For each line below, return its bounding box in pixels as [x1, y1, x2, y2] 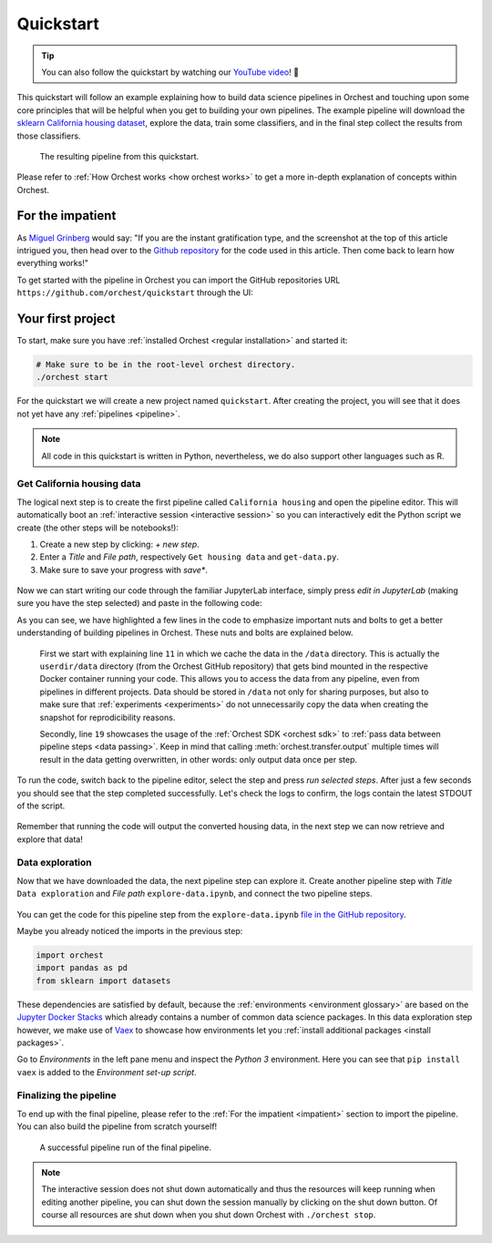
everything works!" [16, 258, 88, 269]
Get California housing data [16, 478, 141, 490]
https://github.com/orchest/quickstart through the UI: [16, 287, 254, 298]
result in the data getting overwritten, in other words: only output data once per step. [39, 754, 357, 765]
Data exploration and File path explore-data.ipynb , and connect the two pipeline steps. [16, 889, 373, 899]
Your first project [16, 311, 116, 326]
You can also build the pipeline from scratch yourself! [16, 1121, 218, 1132]
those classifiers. [16, 130, 81, 141]
